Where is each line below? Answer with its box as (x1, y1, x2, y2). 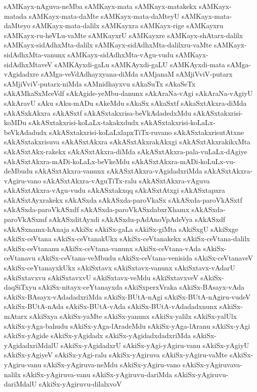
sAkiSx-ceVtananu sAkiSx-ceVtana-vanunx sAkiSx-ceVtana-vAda (4, 243, 201, 253)
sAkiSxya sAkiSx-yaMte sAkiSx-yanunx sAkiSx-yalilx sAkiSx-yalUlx (29, 311, 237, 321)
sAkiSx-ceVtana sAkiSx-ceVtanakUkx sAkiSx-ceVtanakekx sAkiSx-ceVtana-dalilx (4, 233, 250, 244)
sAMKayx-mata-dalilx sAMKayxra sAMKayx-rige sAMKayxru (32, 20, 223, 31)
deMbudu (4, 166, 33, 176)
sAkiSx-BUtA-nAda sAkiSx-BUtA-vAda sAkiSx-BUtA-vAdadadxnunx (4, 301, 217, 311)
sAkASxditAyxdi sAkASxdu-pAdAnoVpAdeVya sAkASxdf (49, 214, 225, 224)
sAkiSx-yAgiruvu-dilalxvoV (39, 379, 122, 389)
